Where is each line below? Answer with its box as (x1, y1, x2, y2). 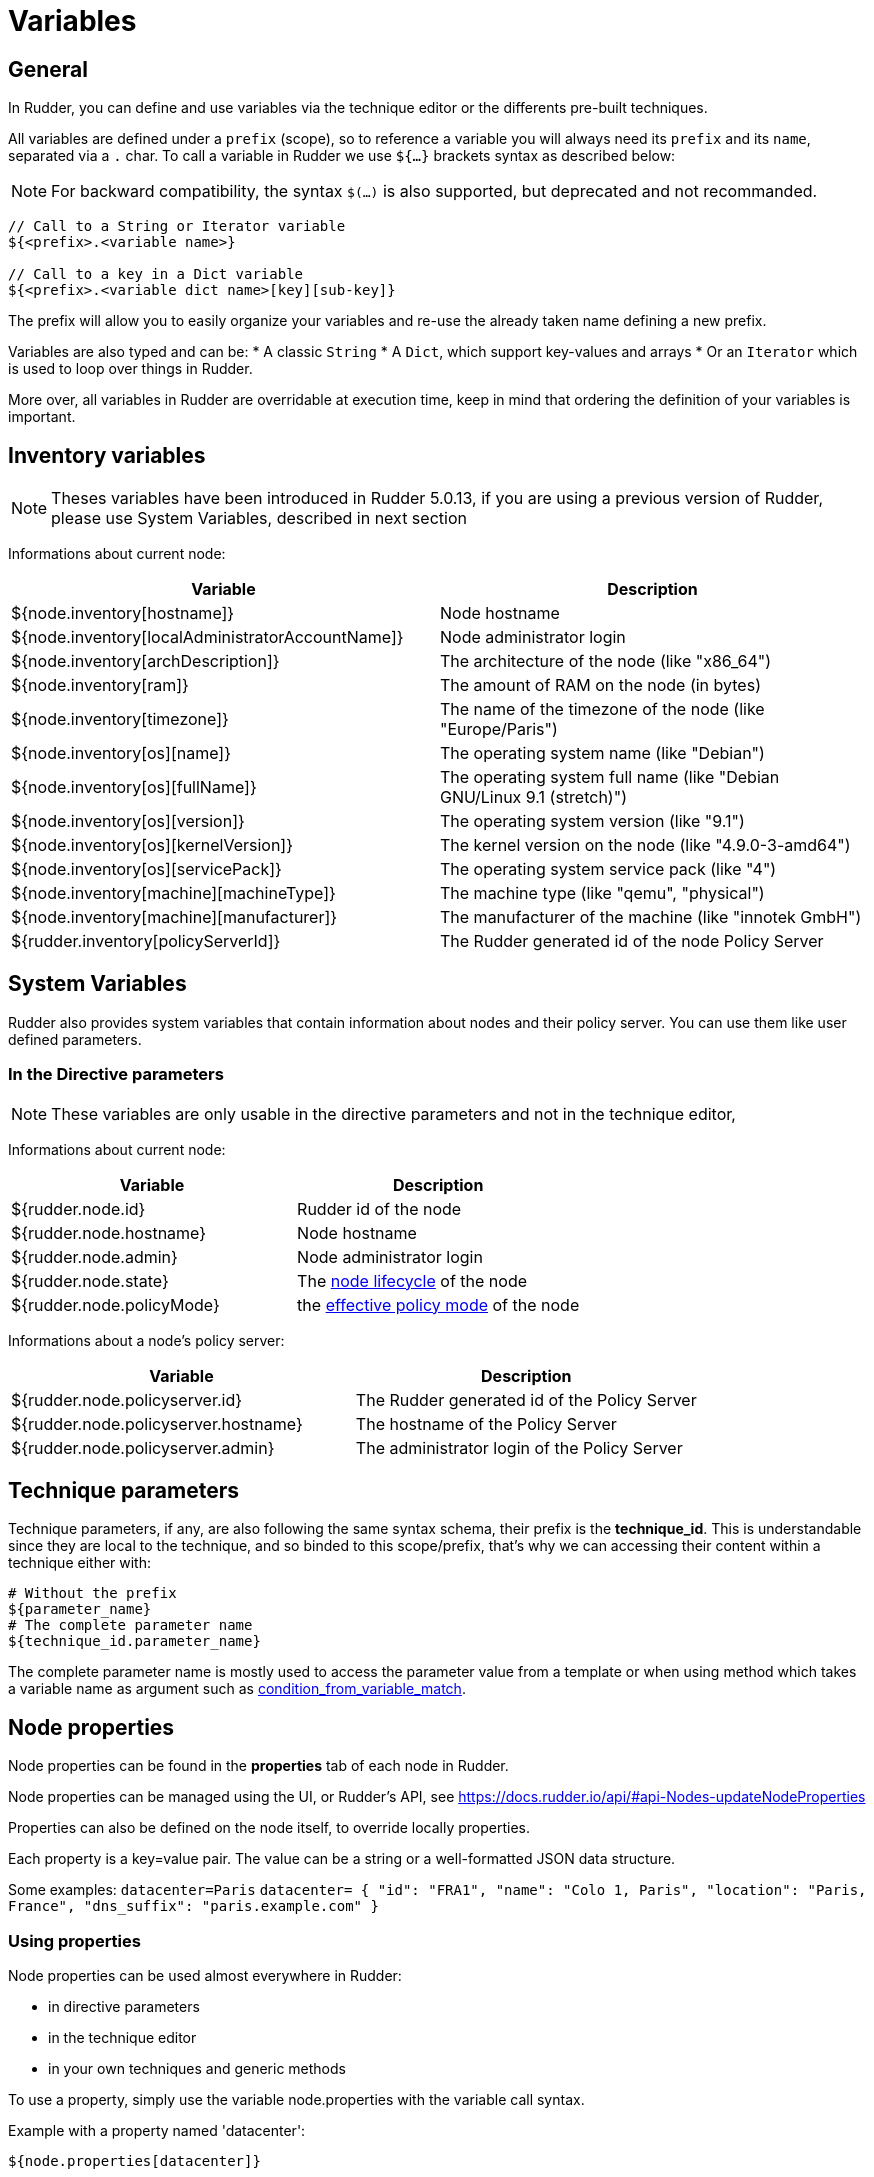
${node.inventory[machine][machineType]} (11, 883, 336, 904)
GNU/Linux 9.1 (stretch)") (440, 787, 627, 808)
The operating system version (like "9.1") (440, 811, 745, 832)
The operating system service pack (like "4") (440, 859, 777, 880)
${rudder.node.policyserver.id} (11, 1389, 243, 1410)
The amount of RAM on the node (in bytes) (440, 675, 761, 696)
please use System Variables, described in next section (51, 508, 467, 529)
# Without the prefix (8, 1585, 177, 1602)
